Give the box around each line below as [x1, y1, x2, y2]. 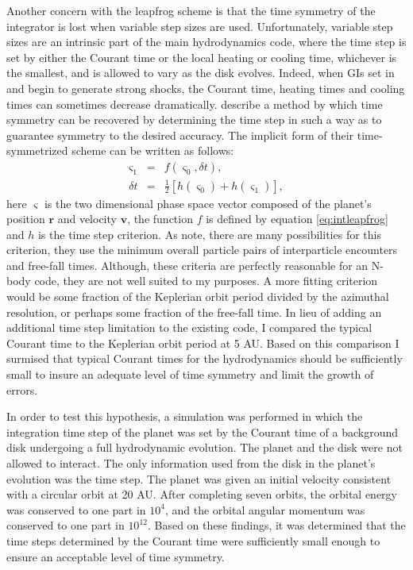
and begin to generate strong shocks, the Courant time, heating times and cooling [6, 79, 405, 96]
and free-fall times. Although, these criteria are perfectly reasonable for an [6, 256, 369, 273]
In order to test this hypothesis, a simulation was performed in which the [6, 408, 363, 425]
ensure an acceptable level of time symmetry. [6, 548, 225, 564]
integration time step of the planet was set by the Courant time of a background [6, 423, 399, 440]
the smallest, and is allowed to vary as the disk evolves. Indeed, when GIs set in [6, 64, 395, 81]
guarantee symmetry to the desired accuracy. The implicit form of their [6, 126, 354, 143]
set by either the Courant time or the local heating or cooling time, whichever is [6, 48, 397, 65]
